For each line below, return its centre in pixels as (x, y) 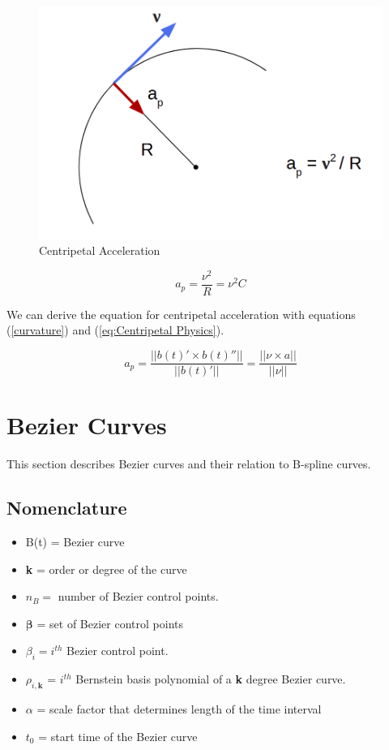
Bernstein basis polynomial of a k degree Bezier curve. (211, 679)
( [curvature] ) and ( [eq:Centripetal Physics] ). (115, 330)
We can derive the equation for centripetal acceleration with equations (181, 314)
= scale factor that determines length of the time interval (179, 709)
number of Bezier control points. (138, 596)
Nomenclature (67, 508)
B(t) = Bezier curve (75, 542)
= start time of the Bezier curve (118, 736)
